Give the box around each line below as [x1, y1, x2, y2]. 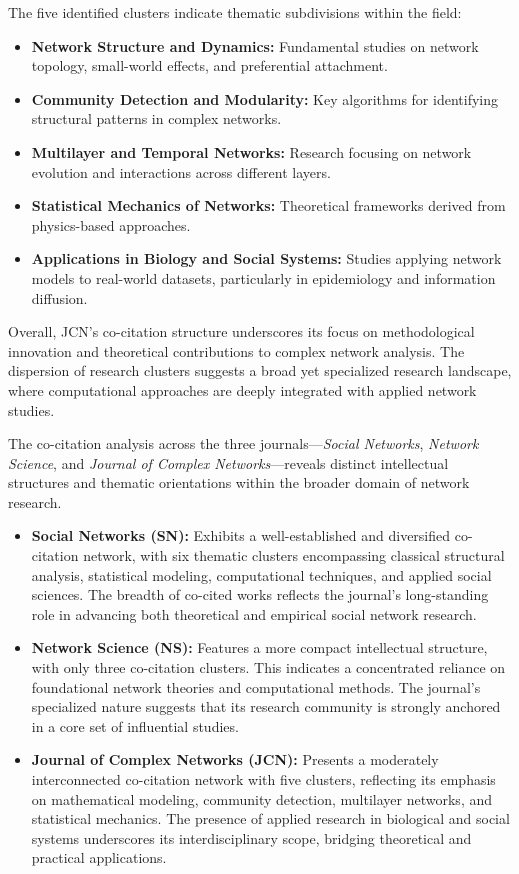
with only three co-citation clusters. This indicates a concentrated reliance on [31, 657, 506, 678]
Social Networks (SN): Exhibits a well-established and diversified [31, 525, 451, 546]
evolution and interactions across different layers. [31, 161, 331, 182]
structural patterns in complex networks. [31, 108, 282, 129]
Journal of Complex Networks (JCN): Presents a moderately [31, 749, 439, 770]
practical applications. [31, 847, 167, 868]
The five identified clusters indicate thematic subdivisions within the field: [8, 2, 462, 22]
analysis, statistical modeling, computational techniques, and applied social [31, 564, 492, 585]
